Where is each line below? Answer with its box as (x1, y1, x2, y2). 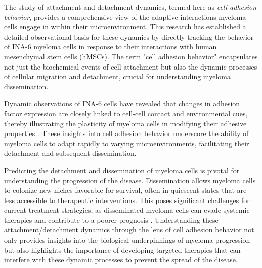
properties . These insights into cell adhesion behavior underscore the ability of (4, 128, 249, 139)
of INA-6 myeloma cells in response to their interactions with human (4, 41, 217, 52)
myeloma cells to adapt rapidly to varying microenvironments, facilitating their (4, 138, 249, 148)
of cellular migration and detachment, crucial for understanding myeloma (4, 71, 231, 82)
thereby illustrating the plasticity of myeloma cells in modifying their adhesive (4, 118, 247, 128)
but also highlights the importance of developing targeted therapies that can (4, 244, 241, 255)
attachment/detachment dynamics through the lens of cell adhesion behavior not (4, 224, 254, 235)
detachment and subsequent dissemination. (4, 148, 137, 158)
